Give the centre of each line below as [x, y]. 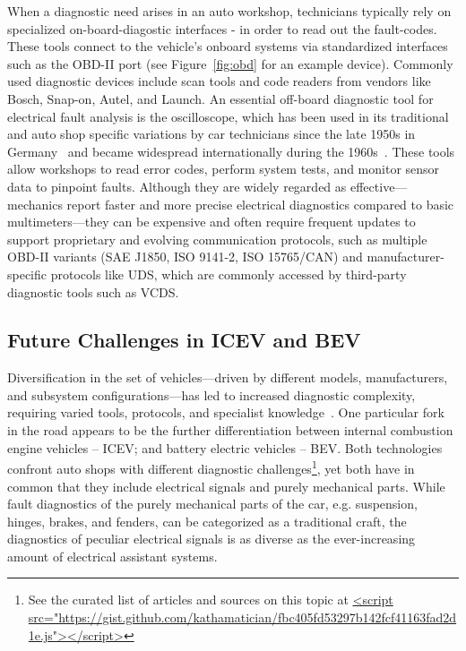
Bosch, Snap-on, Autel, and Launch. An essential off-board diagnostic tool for [220, 98]
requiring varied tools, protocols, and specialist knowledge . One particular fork [226, 412]
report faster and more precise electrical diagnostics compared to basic [260, 204]
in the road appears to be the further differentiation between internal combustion [230, 430]
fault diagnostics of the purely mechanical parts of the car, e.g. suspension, [212, 504]
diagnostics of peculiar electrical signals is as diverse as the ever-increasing [211, 539]
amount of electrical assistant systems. [112, 556]
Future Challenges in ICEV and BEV [184, 340]
